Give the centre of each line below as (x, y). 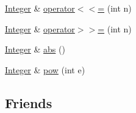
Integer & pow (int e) (45, 69)
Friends (29, 102)
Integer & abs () (35, 49)
